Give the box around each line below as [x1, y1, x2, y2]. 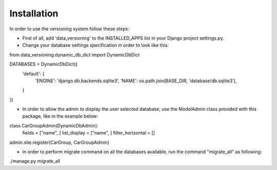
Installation [9, 8, 58, 19]
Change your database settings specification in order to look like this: [22, 42, 169, 48]
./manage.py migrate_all [9, 158, 61, 164]
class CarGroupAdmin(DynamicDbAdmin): [9, 122, 98, 128]
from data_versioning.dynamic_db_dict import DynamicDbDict [9, 51, 140, 58]
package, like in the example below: [22, 113, 98, 119]
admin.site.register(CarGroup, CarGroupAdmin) [9, 139, 110, 145]
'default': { [22, 70, 45, 77]
